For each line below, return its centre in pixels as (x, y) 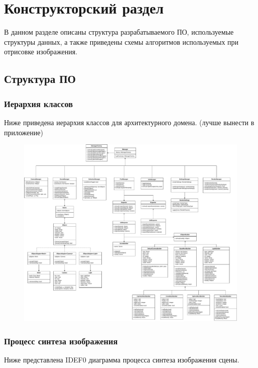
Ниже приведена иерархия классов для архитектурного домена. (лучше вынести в (129, 122)
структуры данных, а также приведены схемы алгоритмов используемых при (121, 41)
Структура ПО (40, 79)
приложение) (24, 132)
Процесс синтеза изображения (61, 341)
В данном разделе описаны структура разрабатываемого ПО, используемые (119, 32)
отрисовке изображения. (41, 52)
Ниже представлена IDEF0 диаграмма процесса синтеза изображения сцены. (122, 359)
